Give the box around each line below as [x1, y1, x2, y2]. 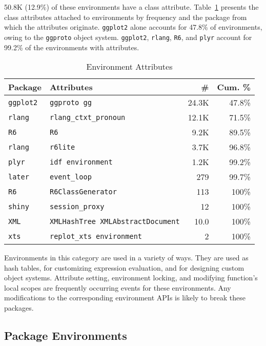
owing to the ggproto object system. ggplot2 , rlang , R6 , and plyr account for [4, 31, 252, 42]
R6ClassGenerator [49, 187, 117, 196]
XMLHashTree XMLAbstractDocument [49, 217, 180, 226]
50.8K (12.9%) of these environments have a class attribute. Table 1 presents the [4, 2, 259, 12]
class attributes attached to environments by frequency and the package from [4, 11, 247, 22]
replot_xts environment [49, 232, 142, 240]
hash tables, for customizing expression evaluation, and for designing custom [4, 262, 244, 273]
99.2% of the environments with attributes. [4, 42, 139, 52]
